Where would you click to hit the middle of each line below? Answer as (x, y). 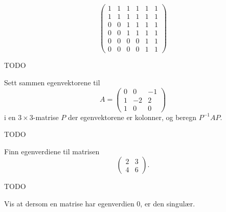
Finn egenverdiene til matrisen (52, 151)
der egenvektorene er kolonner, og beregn (132, 117)
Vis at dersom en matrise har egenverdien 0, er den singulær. (100, 203)
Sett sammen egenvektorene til (52, 82)
